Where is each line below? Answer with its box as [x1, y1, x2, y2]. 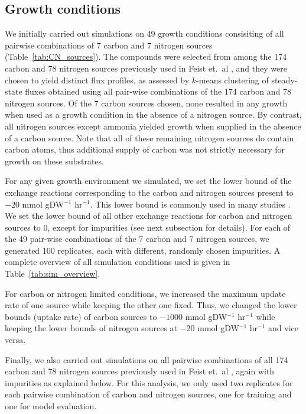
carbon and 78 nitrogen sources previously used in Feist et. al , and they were [5, 62, 287, 74]
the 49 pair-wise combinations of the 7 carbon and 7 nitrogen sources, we [5, 232, 269, 245]
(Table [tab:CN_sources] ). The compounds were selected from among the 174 [5, 50, 287, 63]
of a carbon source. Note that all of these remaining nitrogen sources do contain [5, 131, 294, 144]
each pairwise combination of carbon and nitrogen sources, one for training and [5, 388, 292, 400]
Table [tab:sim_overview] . [5, 267, 100, 280]
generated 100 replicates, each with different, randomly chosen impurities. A [5, 244, 281, 256]
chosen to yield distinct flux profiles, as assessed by [5, 73, 190, 86]
